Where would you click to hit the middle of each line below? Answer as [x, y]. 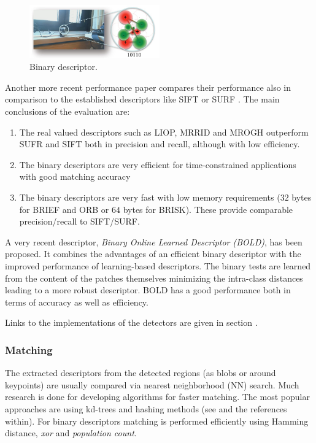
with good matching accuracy [75, 176]
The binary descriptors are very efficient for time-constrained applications [158, 164]
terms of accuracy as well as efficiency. [77, 302]
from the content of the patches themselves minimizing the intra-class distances [154, 278]
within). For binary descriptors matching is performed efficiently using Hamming [157, 421]
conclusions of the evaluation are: [67, 111]
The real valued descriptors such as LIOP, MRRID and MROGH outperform [164, 132]
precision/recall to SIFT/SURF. [79, 221]
